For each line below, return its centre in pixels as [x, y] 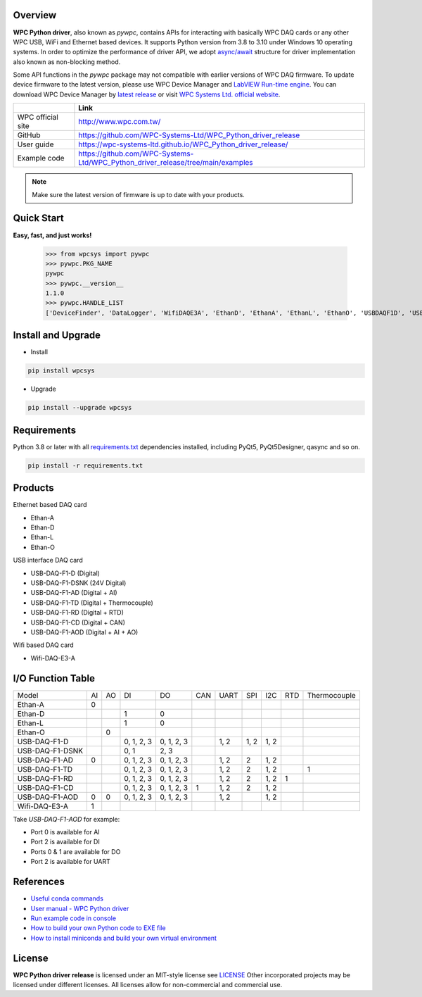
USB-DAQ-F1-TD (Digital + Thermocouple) [92, 603]
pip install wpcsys [61, 371]
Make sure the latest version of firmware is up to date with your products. [139, 194]
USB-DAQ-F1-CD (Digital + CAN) [78, 622]
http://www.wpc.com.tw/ [120, 122]
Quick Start [38, 218]
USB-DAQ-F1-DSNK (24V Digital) [78, 583]
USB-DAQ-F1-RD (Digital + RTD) [77, 613]
